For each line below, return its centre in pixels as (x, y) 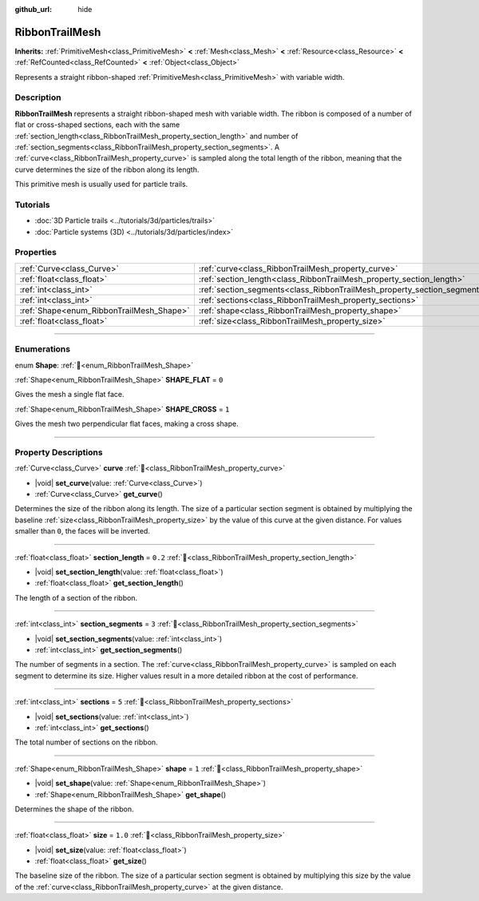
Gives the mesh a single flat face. (69, 395)
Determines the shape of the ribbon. (75, 809)
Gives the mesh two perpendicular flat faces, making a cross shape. (127, 424)
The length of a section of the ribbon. (76, 597)
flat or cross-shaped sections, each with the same (97, 125)
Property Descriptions (59, 452)
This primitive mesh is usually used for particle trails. (101, 185)
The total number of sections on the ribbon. (87, 742)
